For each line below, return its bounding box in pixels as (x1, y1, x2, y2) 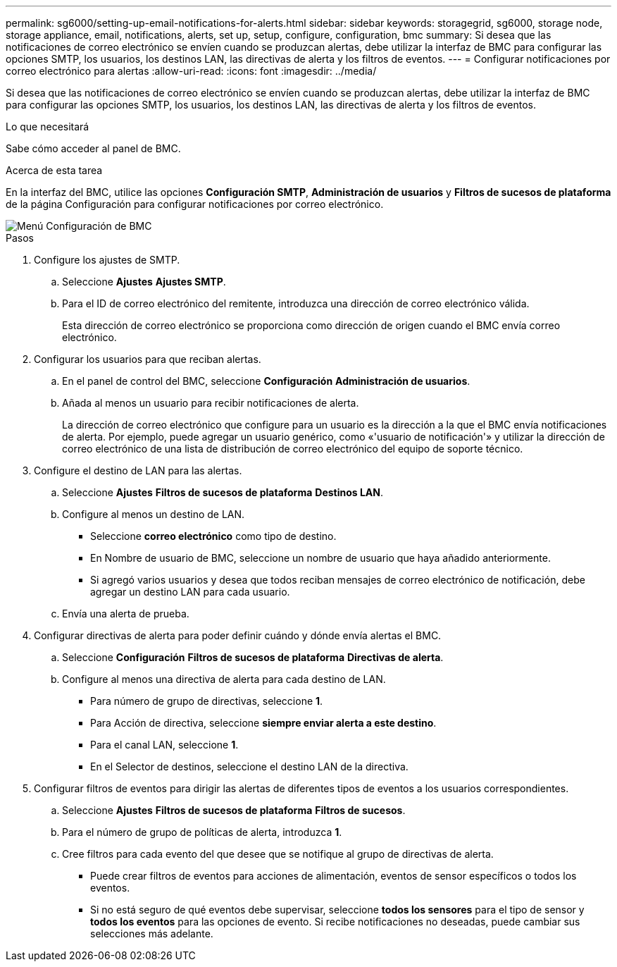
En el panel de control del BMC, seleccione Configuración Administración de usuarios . (62, 375, 470, 387)
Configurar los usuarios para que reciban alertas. (34, 353, 261, 365)
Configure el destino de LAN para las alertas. (34, 464, 242, 476)
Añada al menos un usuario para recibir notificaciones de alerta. (62, 397, 359, 409)
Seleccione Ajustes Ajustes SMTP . (62, 276, 226, 288)
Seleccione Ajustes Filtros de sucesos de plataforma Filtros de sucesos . (62, 804, 406, 816)
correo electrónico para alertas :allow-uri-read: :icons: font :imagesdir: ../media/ (6, 65, 377, 77)
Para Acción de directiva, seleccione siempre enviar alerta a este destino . (90, 717, 437, 729)
